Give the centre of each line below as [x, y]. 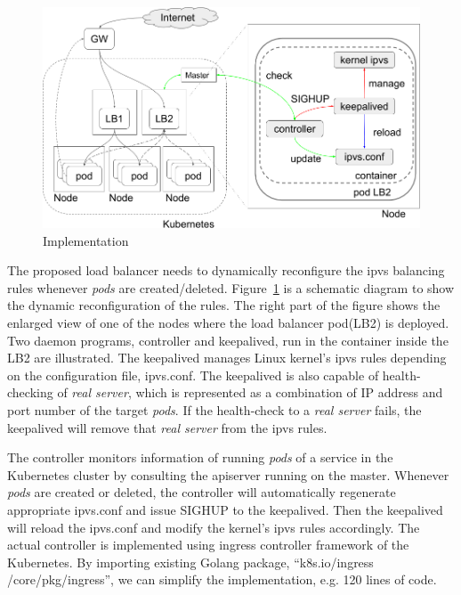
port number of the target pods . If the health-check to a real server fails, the [214, 409]
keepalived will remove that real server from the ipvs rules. [167, 427]
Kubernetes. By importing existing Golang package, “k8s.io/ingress [190, 562]
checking [30, 392]
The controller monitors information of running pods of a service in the [200, 457]
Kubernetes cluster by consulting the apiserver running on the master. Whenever [228, 474]
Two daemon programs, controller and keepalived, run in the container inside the [228, 340]
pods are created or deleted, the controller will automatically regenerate [202, 492]
